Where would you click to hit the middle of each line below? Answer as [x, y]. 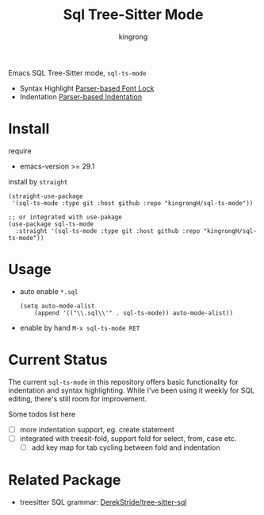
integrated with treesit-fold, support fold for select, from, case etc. [128, 438]
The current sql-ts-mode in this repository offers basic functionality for [124, 381]
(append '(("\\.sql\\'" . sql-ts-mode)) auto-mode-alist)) [134, 313]
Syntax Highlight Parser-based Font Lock [87, 88]
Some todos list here [42, 414]
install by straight [38, 181]
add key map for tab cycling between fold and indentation [126, 447]
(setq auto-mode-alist [57, 306]
